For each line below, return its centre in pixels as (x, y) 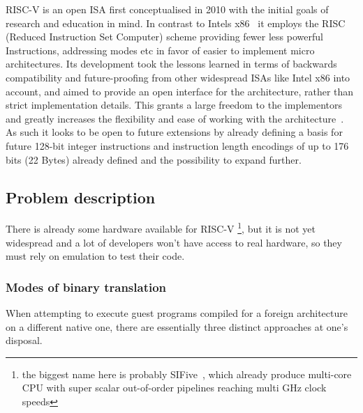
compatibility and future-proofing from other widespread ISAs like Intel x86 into (178, 77)
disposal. (24, 340)
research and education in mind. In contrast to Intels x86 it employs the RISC (176, 23)
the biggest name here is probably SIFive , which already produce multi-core (187, 374)
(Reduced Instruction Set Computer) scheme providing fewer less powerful (164, 37)
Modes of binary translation (86, 287)
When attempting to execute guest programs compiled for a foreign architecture (177, 312)
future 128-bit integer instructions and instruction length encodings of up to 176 (177, 145)
